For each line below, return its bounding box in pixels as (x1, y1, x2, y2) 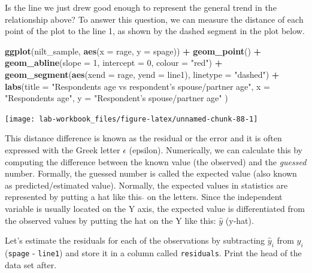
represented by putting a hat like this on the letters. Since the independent (5, 190, 283, 203)
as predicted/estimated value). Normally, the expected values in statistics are (5, 178, 288, 191)
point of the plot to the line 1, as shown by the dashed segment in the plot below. (5, 25, 305, 37)
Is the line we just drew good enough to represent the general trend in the (5, 1, 277, 13)
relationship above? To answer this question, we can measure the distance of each (5, 13, 304, 25)
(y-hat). (225, 214, 254, 226)
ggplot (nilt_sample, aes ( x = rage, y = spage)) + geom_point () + (5, 44, 262, 57)
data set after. (5, 258, 57, 271)
